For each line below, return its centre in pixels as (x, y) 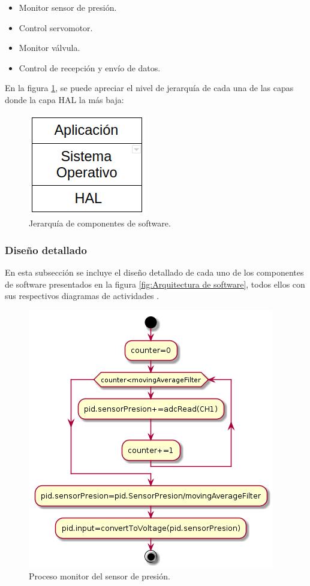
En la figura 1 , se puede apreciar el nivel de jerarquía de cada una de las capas (149, 88)
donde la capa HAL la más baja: (64, 99)
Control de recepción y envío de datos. (90, 67)
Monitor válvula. (49, 48)
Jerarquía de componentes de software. (100, 223)
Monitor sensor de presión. (68, 7)
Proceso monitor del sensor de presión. (100, 576)
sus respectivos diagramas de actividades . (82, 296)
